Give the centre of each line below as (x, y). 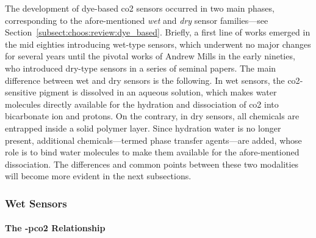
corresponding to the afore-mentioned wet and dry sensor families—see (137, 20)
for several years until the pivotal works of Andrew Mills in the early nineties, (150, 56)
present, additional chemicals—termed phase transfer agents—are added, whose (153, 140)
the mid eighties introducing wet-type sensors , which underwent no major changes (158, 44)
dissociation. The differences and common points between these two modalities (152, 164)
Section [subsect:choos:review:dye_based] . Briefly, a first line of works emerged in (158, 32)
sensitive (21, 92)
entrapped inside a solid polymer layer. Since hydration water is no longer (143, 128)
